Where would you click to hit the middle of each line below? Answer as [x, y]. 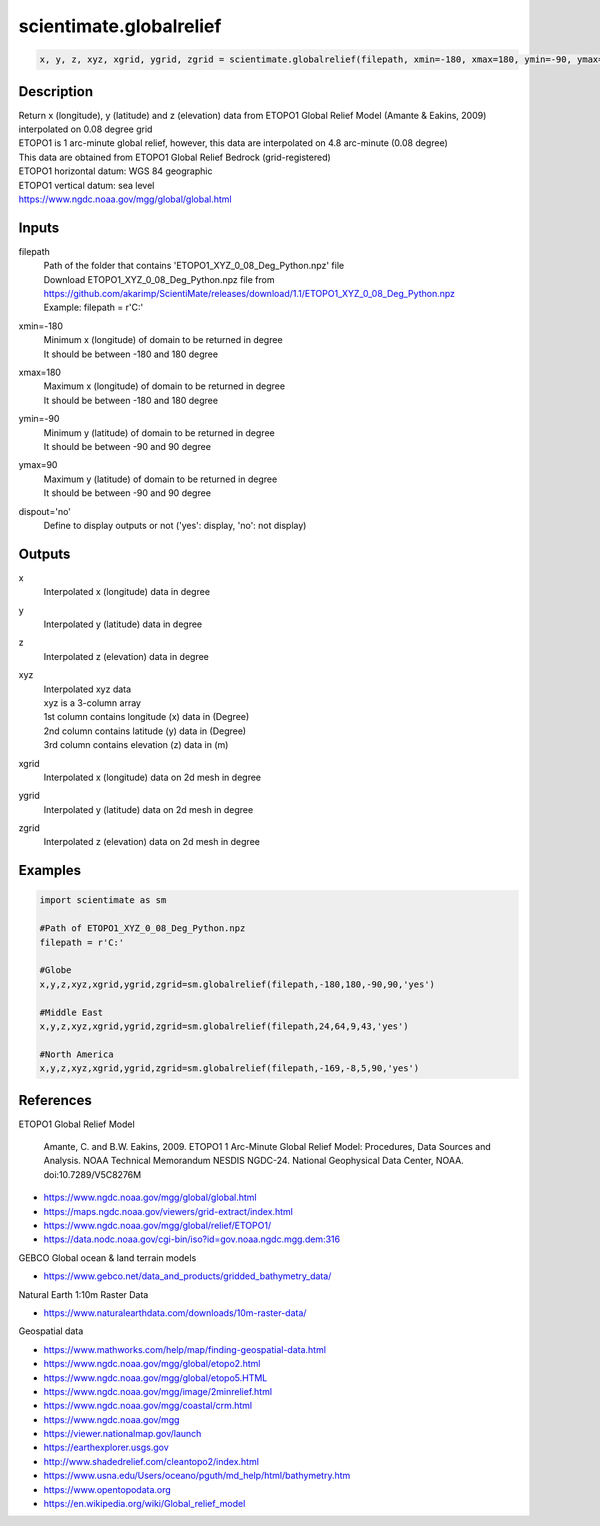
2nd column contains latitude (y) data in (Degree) [145, 731]
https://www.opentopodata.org [107, 1489]
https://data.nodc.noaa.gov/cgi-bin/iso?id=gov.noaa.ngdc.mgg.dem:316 [191, 1239]
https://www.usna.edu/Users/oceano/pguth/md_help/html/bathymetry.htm [197, 1476]
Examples [50, 870]
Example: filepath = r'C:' [93, 307]
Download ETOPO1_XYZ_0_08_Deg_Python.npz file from [159, 279]
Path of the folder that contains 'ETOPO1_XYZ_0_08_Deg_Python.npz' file [194, 266]
